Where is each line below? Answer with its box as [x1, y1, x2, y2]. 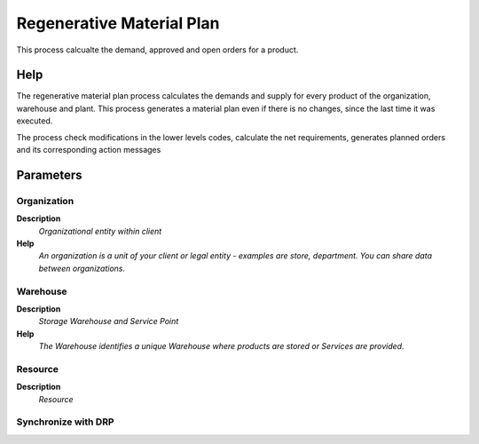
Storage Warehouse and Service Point [38, 316, 179, 327]
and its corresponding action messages [16, 145, 161, 155]
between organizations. [38, 263, 126, 274]
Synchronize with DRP [16, 416, 114, 428]
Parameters [16, 167, 82, 182]
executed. [16, 115, 53, 126]
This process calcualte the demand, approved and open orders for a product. [16, 44, 299, 55]
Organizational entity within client [38, 226, 162, 236]
